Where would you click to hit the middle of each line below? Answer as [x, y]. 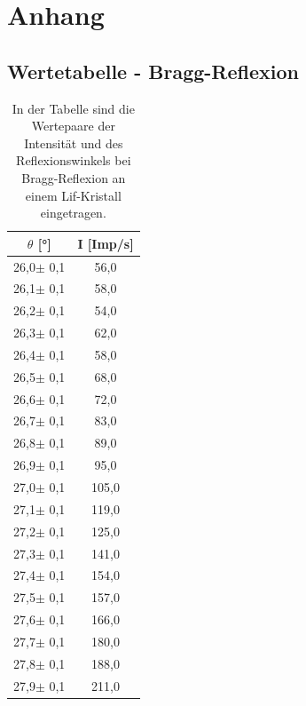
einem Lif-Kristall [73, 195]
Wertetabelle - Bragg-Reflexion [153, 71]
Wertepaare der [73, 126]
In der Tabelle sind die [73, 108]
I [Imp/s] [106, 243]
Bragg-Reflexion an [74, 177]
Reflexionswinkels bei [74, 160]
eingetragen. [73, 213]
